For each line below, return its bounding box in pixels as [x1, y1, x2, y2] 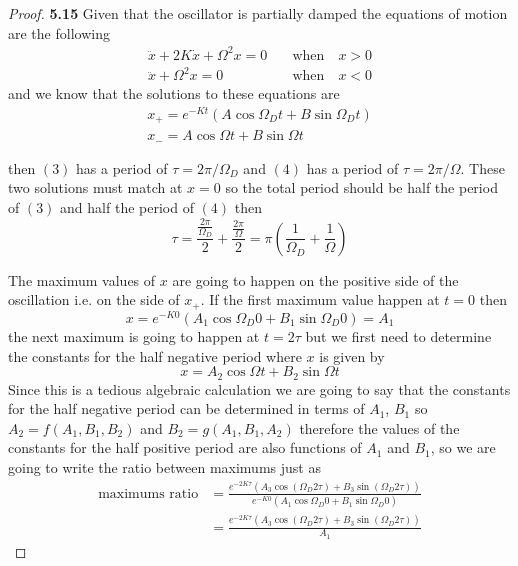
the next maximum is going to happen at [8, 325, 260, 346]
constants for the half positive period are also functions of [8, 437, 362, 458]
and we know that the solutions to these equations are [8, 83, 340, 104]
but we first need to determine [305, 325, 492, 346]
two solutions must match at [8, 177, 183, 198]
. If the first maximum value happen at [200, 289, 440, 310]
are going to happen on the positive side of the [172, 269, 459, 290]
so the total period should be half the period [225, 177, 498, 198]
